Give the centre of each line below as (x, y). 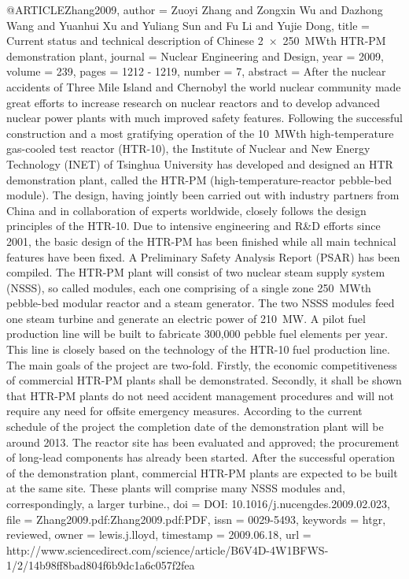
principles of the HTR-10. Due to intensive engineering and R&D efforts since (193, 226)
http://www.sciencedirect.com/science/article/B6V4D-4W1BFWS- (168, 549)
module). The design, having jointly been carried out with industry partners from (203, 195)
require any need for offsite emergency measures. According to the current (184, 411)
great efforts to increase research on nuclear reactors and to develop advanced (193, 102)
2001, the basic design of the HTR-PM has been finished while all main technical (201, 241)
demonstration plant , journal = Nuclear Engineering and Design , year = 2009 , (195, 56)
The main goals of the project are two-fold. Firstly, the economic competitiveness (202, 364)
